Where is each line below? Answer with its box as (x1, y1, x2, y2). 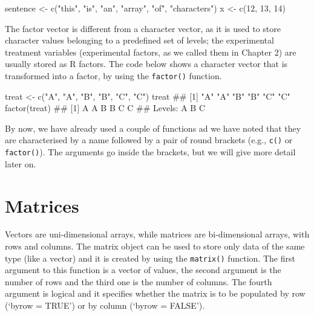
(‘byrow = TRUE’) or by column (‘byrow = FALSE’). (5, 299, 205, 312)
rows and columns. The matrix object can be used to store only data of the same (5, 240, 305, 253)
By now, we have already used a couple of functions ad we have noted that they (5, 121, 301, 134)
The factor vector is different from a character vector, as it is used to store (5, 22, 281, 34)
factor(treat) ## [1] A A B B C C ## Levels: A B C (5, 102, 206, 114)
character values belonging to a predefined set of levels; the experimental (5, 34, 274, 47)
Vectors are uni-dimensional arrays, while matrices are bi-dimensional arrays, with (5, 228, 310, 240)
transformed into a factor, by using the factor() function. (5, 69, 222, 82)
